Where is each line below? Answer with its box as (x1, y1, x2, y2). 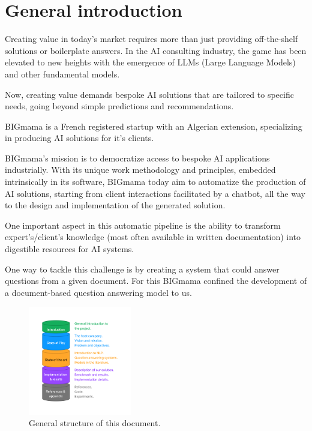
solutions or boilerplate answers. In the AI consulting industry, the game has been (5, 44, 307, 56)
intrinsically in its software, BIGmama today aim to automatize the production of (5, 175, 306, 188)
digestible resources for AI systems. (5, 243, 134, 255)
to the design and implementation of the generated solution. (5, 199, 226, 211)
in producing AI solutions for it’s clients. (5, 131, 154, 144)
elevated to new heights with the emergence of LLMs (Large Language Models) (5, 56, 296, 68)
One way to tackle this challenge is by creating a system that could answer (5, 262, 280, 275)
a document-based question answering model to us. (5, 286, 192, 298)
